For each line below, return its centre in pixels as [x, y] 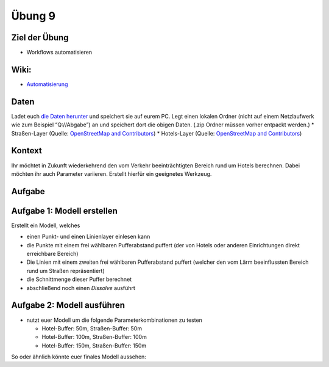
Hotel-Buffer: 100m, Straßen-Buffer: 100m [94, 337]
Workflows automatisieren [59, 53]
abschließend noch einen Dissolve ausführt [81, 288]
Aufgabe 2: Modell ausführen [68, 305]
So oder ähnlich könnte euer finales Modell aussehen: [79, 357]
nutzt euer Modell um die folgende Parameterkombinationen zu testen [114, 320]
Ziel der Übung [40, 38]
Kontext [27, 151]
